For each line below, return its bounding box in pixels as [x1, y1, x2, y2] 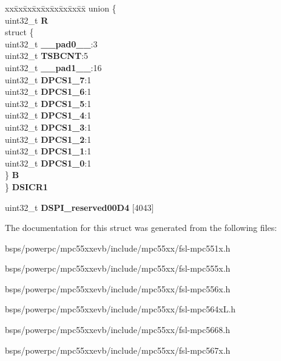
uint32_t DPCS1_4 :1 [5, 109, 92, 122]
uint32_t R [5, 13, 49, 26]
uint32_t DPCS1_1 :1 [5, 145, 92, 157]
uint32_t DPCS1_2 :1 [5, 132, 92, 145]
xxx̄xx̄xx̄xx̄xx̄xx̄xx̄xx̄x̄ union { [5, 2, 117, 14]
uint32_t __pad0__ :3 [5, 37, 98, 50]
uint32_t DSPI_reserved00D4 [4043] [5, 201, 154, 213]
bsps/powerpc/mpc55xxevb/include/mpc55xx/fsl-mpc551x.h [5, 241, 231, 254]
